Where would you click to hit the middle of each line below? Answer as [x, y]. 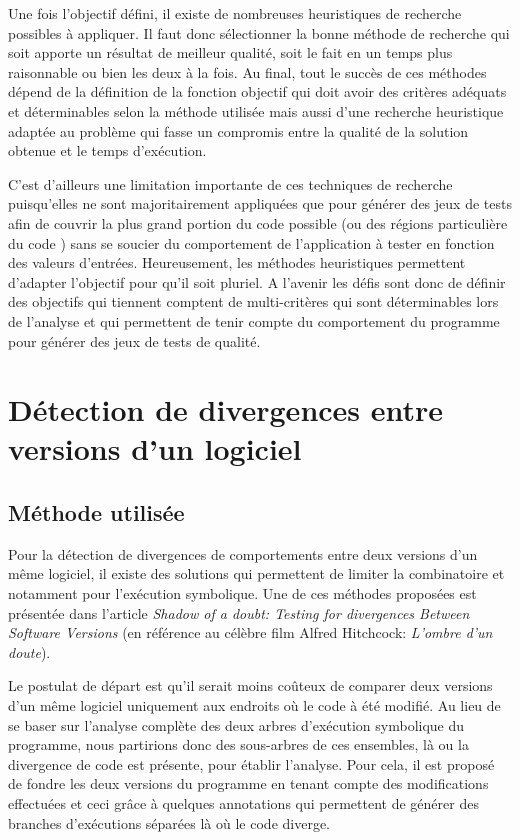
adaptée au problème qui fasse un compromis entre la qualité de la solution [238, 130]
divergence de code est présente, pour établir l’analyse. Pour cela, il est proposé [251, 763]
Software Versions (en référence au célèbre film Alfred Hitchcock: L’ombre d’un [250, 632]
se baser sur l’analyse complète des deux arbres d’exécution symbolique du [236, 724]
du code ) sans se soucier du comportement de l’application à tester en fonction [251, 242]
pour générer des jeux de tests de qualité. [134, 340]
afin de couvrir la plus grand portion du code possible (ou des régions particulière [258, 222]
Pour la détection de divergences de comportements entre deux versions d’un [243, 553]
